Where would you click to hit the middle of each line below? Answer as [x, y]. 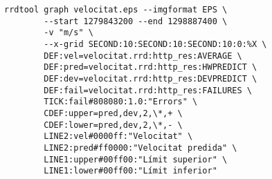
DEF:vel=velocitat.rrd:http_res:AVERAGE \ [143, 56]
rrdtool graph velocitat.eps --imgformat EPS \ [116, 10]
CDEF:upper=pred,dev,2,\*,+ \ [113, 113]
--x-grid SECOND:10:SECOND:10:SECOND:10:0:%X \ [155, 44]
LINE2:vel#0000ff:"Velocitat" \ [118, 136]
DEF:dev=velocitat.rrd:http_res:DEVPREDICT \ [151, 78]
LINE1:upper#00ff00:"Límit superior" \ [136, 159]
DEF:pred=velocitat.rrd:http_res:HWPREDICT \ [151, 67]
